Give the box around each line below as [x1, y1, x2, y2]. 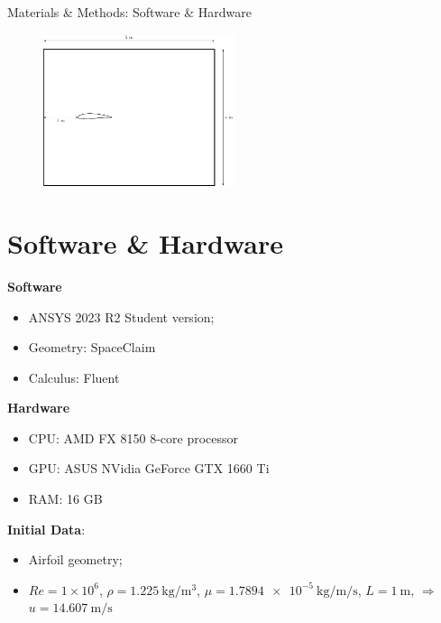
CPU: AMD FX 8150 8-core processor [28, 428, 239, 447]
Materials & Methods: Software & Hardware [7, 3, 252, 21]
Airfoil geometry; [28, 550, 123, 569]
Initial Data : [7, 519, 86, 538]
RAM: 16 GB [28, 489, 103, 508]
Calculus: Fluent [28, 367, 120, 386]
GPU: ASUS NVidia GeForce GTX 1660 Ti [28, 459, 270, 478]
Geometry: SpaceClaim [28, 338, 156, 357]
